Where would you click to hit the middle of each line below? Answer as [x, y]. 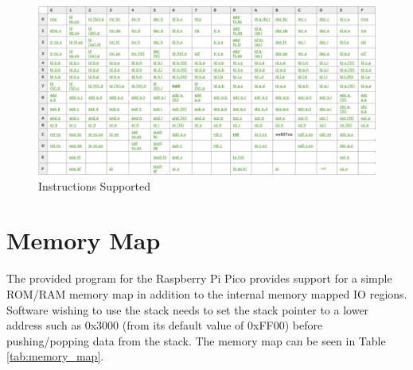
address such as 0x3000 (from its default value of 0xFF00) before [165, 325]
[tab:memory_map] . [55, 356]
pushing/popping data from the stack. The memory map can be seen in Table [196, 340]
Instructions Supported [95, 185]
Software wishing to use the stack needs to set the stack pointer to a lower [188, 309]
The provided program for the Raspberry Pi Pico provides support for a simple [199, 278]
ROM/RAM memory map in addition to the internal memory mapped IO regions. [207, 293]
